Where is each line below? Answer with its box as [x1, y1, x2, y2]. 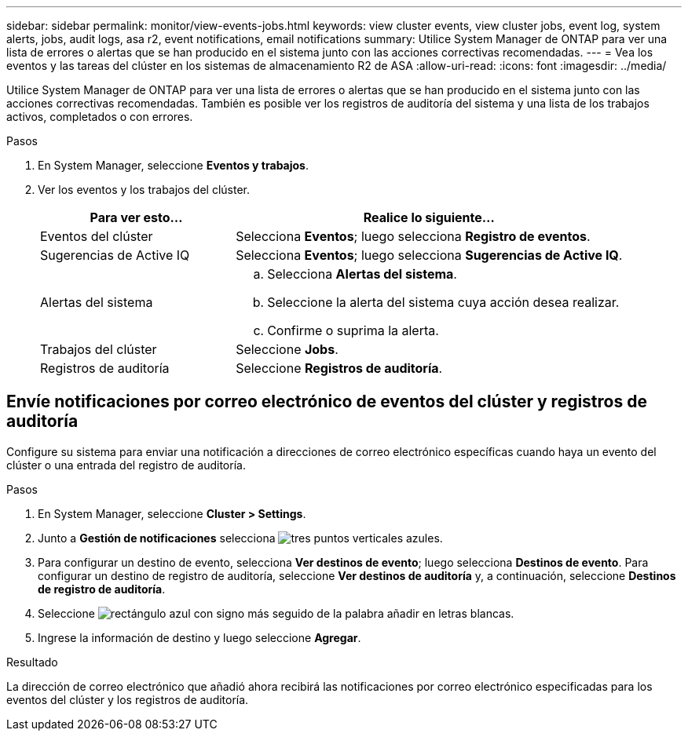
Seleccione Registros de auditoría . [236, 360, 443, 376]
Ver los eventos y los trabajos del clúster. [38, 183, 250, 196]
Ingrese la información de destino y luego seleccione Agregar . [38, 630, 361, 644]
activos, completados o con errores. [6, 110, 193, 123]
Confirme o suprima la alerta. [267, 323, 439, 338]
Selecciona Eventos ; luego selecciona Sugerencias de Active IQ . [236, 247, 623, 263]
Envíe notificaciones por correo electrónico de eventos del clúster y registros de [6, 392, 647, 412]
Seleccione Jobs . [236, 341, 339, 357]
